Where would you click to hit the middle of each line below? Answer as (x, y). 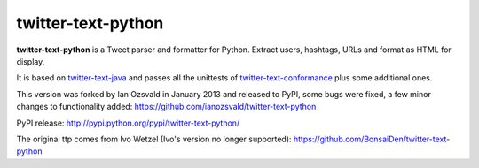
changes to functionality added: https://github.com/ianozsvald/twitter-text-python (166, 107)
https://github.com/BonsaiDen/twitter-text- (372, 139)
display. (31, 61)
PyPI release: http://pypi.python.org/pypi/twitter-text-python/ (128, 123)
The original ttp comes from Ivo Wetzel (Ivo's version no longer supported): (154, 139)
